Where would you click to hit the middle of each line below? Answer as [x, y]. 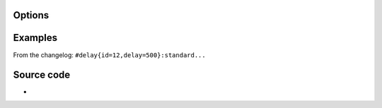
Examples [35, 38]
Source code [42, 75]
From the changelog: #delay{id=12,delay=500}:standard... [109, 55]
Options [31, 15]
